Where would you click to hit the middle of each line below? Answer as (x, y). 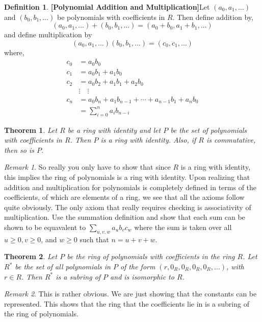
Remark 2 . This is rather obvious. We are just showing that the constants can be (130, 294)
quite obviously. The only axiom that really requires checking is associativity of (128, 207)
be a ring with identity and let (114, 130)
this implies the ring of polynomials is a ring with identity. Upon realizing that (127, 177)
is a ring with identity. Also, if (148, 140)
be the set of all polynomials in (63, 266)
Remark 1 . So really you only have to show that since (87, 167)
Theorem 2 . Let (31, 256)
